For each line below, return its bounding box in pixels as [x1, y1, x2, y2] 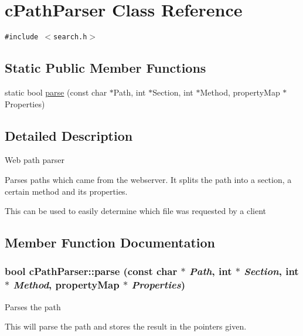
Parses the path [5, 300, 61, 313]
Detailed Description [5, 126, 133, 144]
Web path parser [5, 154, 65, 166]
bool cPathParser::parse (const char [5, 264, 178, 279]
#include [5, 33, 39, 42]
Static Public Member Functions [5, 59, 206, 77]
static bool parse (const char [5, 86, 107, 98]
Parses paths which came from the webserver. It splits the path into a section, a [5, 173, 292, 185]
